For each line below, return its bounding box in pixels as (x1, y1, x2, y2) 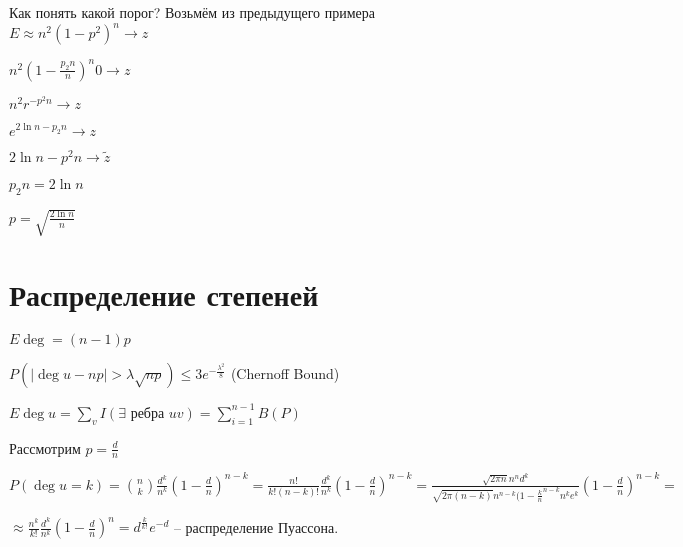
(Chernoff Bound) (230, 363, 340, 384)
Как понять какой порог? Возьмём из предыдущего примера (9, 2, 375, 22)
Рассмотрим (9, 437, 81, 458)
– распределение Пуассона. (173, 516, 339, 537)
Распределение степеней (9, 274, 319, 315)
